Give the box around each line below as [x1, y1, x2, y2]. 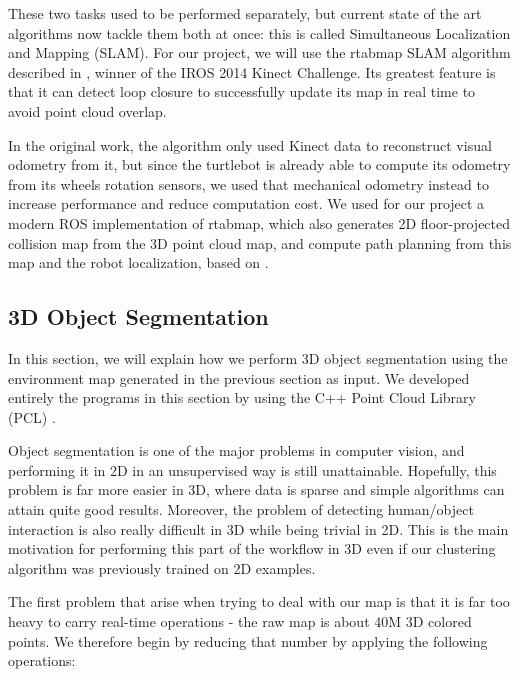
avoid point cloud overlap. [8, 100, 167, 121]
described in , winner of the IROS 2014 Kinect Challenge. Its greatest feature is [8, 61, 496, 82]
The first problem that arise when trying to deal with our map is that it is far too [8, 591, 510, 612]
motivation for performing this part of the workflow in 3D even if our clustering [8, 538, 496, 559]
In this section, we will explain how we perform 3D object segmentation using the [8, 347, 508, 368]
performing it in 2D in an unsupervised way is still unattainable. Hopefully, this [8, 459, 497, 480]
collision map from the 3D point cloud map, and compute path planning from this [8, 232, 512, 253]
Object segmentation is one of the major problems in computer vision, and [8, 440, 465, 461]
